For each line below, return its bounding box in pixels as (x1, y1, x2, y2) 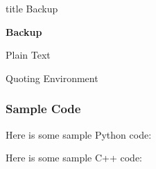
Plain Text (6, 48, 51, 62)
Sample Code (6, 100, 81, 117)
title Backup (6, 1, 58, 15)
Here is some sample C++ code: (6, 150, 142, 165)
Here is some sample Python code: (6, 127, 152, 141)
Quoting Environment (6, 70, 98, 85)
